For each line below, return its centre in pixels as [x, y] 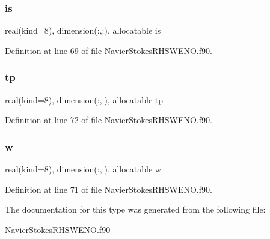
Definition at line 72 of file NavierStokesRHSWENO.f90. [109, 120]
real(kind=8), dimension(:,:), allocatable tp [84, 99]
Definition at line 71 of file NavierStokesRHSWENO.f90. [109, 189]
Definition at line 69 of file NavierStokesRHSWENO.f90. [109, 50]
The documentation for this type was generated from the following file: [135, 209]
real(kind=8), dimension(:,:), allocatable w [83, 169]
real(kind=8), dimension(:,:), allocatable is [83, 30]
